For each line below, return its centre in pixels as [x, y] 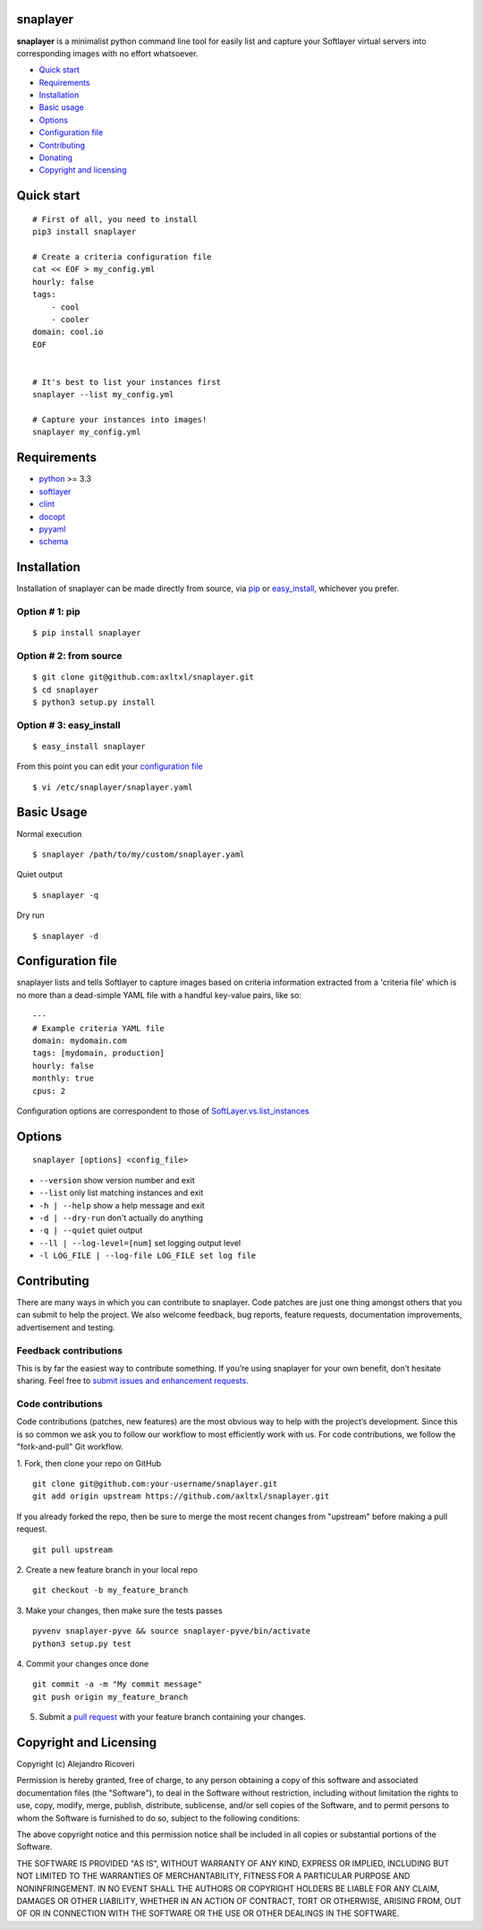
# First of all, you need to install [115, 219]
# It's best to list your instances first [127, 382]
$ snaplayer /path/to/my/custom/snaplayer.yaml [139, 854]
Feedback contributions [70, 1350]
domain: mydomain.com [80, 1040]
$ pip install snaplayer [87, 633]
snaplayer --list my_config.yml [103, 395]
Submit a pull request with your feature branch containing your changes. [172, 1717]
